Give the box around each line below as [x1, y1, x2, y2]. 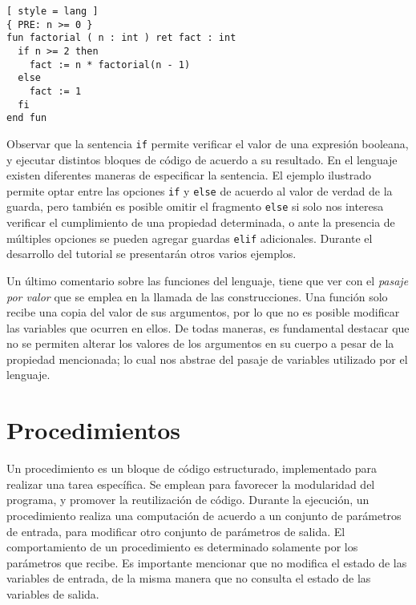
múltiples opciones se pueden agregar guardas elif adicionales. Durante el [6, 229, 373, 246]
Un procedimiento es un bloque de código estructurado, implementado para [6, 460, 377, 477]
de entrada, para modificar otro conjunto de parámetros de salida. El [6, 522, 345, 539]
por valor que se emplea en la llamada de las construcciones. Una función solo [6, 288, 388, 305]
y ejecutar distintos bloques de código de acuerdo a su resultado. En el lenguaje [6, 151, 398, 167]
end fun [6, 112, 47, 124]
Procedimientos [6, 413, 181, 446]
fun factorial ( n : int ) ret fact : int [6, 32, 236, 44]
